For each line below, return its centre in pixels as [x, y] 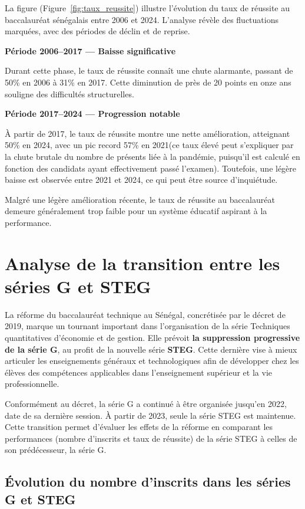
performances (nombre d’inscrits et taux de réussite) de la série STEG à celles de [151, 438]
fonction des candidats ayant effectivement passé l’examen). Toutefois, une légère [151, 168]
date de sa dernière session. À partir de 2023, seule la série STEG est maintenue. [150, 415]
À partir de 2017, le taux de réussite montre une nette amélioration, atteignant [147, 133]
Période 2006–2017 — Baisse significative [90, 50]
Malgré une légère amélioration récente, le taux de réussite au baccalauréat [140, 199]
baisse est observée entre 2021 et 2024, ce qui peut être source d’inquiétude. [141, 180]
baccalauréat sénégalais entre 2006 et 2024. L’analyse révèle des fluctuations [142, 19]
